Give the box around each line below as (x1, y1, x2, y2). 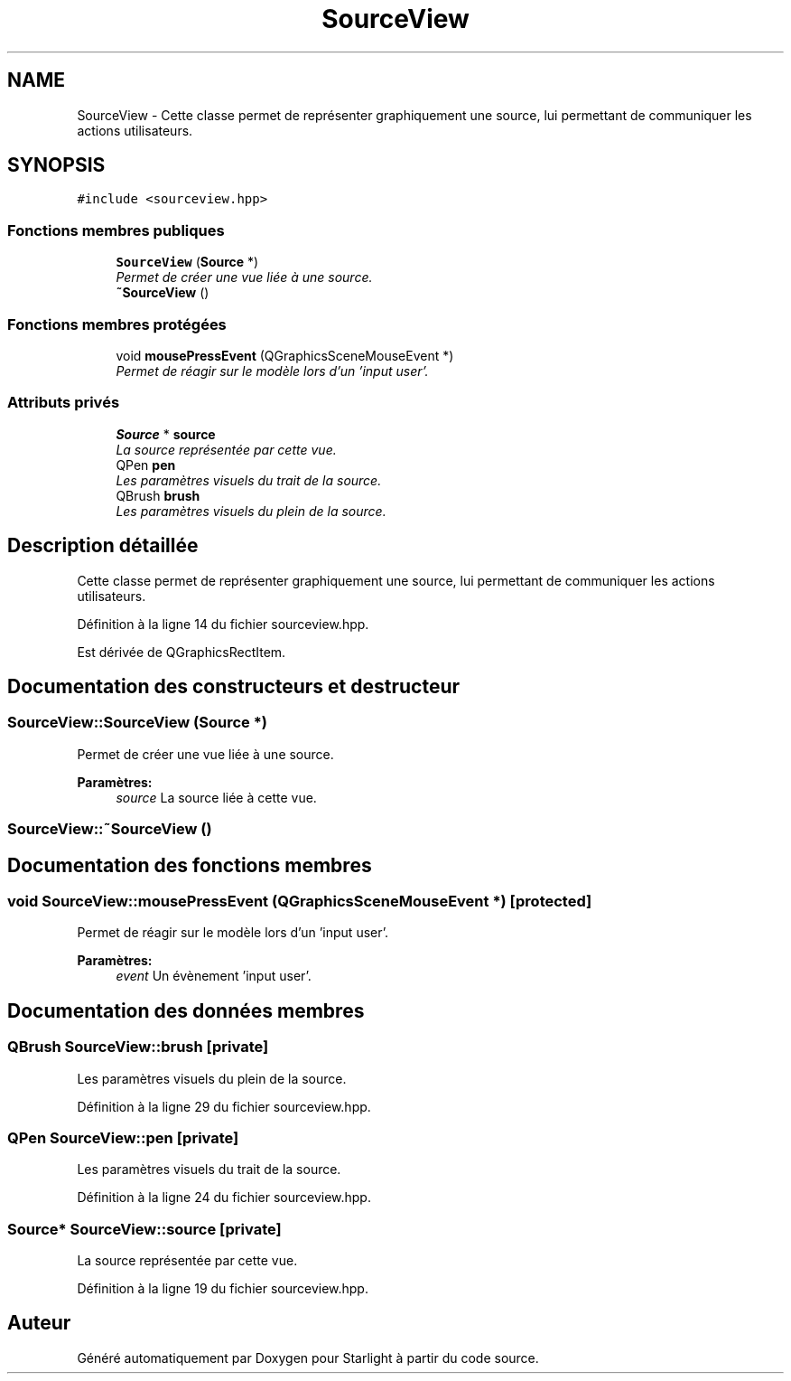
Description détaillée (7, 534, 199, 558)
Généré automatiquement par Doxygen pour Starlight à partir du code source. (77, 1349, 539, 1366)
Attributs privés (7, 393, 120, 412)
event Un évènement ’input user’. (116, 968, 312, 984)
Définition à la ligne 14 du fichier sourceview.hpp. (77, 615, 369, 632)
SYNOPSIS (7, 154, 106, 177)
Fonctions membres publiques (7, 221, 225, 240)
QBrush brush (116, 487, 200, 503)
